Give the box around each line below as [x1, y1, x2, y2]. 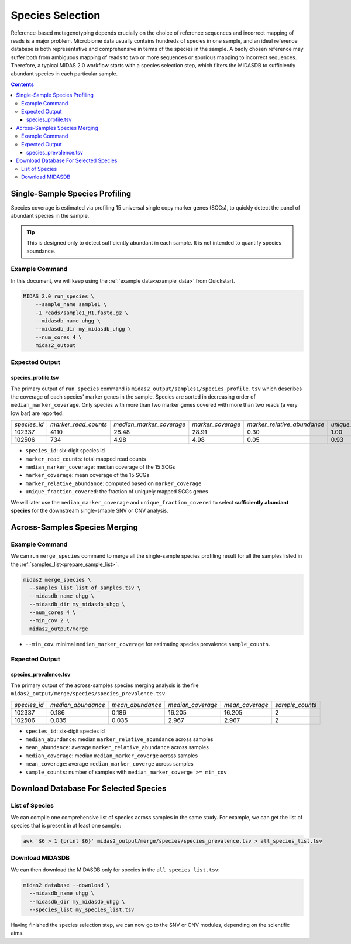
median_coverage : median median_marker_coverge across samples [25, 752, 198, 759]
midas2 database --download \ [23, 881, 110, 888]
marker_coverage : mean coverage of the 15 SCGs [25, 472, 150, 479]
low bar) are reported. [11, 410, 64, 417]
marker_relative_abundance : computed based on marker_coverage [25, 480, 202, 487]
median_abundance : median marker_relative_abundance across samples [25, 735, 214, 743]
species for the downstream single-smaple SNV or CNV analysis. [11, 507, 169, 514]
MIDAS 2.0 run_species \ [23, 293, 95, 300]
